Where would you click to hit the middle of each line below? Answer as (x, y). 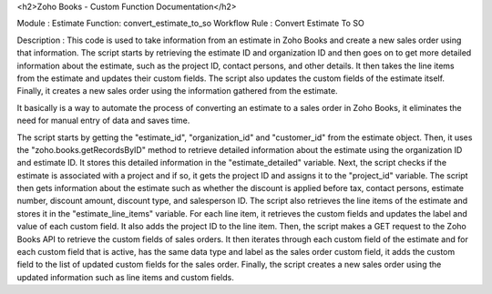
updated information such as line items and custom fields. (125, 277)
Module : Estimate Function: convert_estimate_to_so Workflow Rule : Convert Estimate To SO (190, 24)
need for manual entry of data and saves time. (103, 121)
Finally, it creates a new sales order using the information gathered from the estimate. (177, 91)
